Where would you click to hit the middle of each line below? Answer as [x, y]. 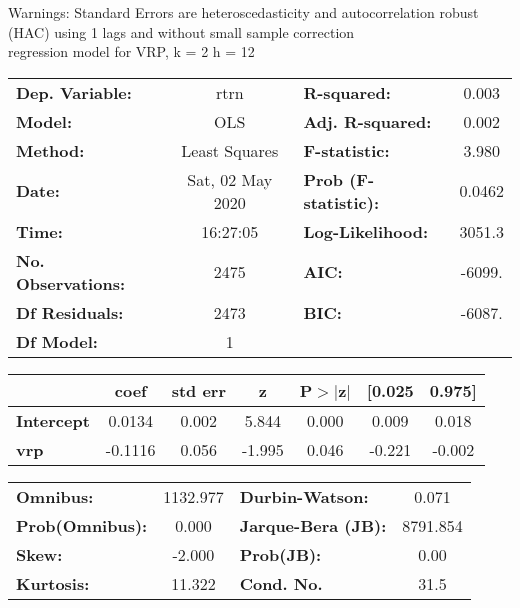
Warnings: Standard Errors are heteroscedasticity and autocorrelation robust [243, 12]
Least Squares [230, 150]
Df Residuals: [70, 312]
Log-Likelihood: [366, 231]
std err [198, 390]
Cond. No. [281, 583]
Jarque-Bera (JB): [313, 525]
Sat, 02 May [230, 179]
